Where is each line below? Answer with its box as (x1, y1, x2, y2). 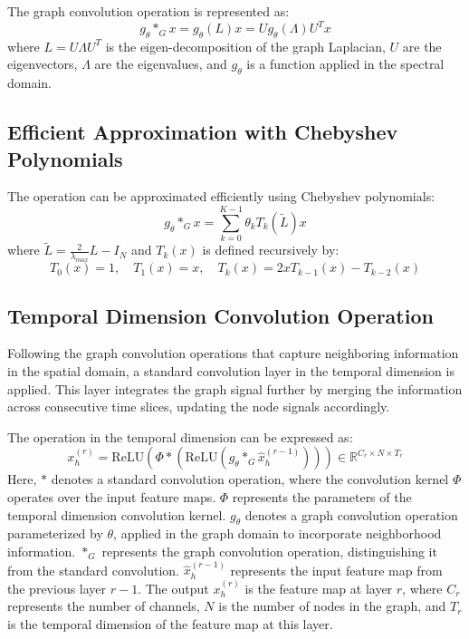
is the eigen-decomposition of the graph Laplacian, (105, 36, 386, 55)
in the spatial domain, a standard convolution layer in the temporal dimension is (7, 361, 455, 380)
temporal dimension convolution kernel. (7, 505, 226, 524)
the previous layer (7, 578, 107, 597)
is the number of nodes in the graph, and (218, 596, 446, 615)
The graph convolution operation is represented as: (7, 2, 290, 20)
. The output (138, 578, 209, 597)
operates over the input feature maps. (7, 487, 216, 506)
